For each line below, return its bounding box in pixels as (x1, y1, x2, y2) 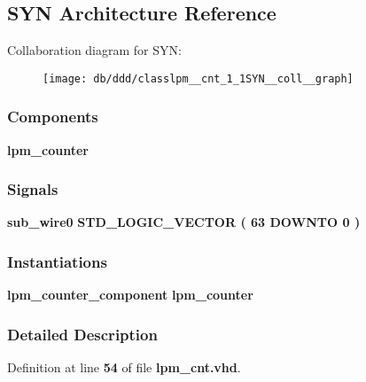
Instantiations (7, 251, 107, 272)
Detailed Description (7, 323, 158, 345)
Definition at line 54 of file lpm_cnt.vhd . (7, 358, 241, 377)
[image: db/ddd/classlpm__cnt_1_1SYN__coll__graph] (43, 72, 354, 85)
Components (7, 105, 98, 128)
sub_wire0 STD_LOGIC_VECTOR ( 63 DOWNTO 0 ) (7, 213, 361, 231)
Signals (7, 178, 58, 200)
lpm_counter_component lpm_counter (7, 285, 253, 304)
